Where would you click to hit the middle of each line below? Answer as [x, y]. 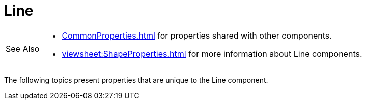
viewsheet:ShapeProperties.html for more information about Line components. [212, 54]
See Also [23, 48]
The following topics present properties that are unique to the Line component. [136, 80]
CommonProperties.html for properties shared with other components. [197, 35]
